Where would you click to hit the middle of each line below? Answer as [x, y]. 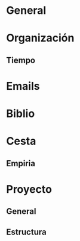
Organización [40, 38]
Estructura [26, 232]
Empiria [21, 163]
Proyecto [29, 189]
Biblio [21, 114]
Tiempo [21, 60]
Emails [23, 86]
